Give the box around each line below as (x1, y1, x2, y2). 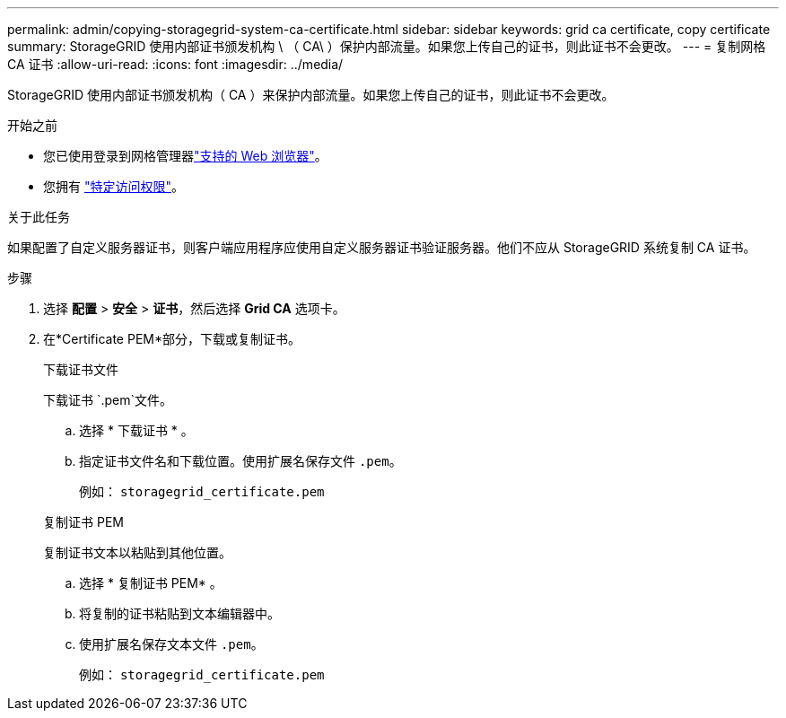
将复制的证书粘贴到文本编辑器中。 (79, 606, 280, 621)
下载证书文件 (43, 362, 118, 377)
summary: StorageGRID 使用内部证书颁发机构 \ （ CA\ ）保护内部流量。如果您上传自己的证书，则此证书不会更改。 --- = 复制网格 (7, 39, 766, 54)
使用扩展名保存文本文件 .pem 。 (79, 636, 264, 652)
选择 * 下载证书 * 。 (79, 423, 194, 438)
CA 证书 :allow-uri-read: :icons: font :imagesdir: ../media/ (7, 57, 344, 72)
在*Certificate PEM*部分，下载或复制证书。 (43, 331, 301, 346)
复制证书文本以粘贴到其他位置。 (43, 545, 231, 560)
